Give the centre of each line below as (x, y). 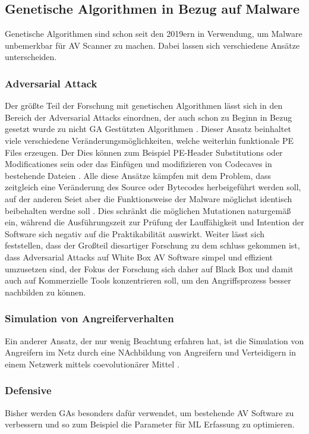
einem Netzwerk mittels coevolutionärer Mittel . (92, 364)
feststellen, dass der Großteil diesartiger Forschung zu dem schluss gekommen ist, (152, 245)
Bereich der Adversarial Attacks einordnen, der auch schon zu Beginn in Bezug (149, 117)
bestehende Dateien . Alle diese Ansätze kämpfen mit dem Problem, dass (138, 175)
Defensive (28, 390)
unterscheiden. (31, 57)
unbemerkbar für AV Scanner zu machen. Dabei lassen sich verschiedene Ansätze (152, 45)
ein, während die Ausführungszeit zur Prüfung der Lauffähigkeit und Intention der (154, 222)
